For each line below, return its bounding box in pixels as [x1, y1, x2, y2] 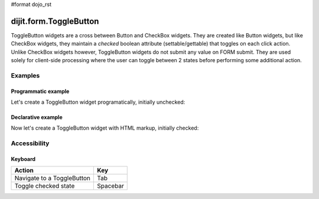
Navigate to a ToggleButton [14, 174, 91, 182]
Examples [11, 71, 40, 79]
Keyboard [11, 155, 35, 162]
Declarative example [11, 114, 63, 121]
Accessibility [11, 139, 50, 147]
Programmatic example [11, 88, 70, 95]
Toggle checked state [14, 182, 75, 190]
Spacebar [97, 182, 124, 190]
